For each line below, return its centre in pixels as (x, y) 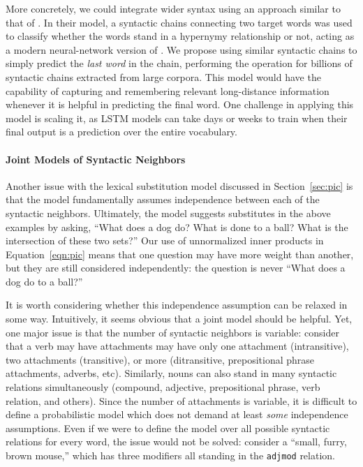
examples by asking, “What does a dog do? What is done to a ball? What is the (177, 227)
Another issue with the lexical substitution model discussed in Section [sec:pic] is (179, 185)
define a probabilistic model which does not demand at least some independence (177, 414)
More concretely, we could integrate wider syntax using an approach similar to (173, 8)
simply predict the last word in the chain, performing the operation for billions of (179, 63)
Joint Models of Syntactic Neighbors (96, 159)
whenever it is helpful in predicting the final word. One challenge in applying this (180, 104)
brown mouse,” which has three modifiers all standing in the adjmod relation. (170, 455)
